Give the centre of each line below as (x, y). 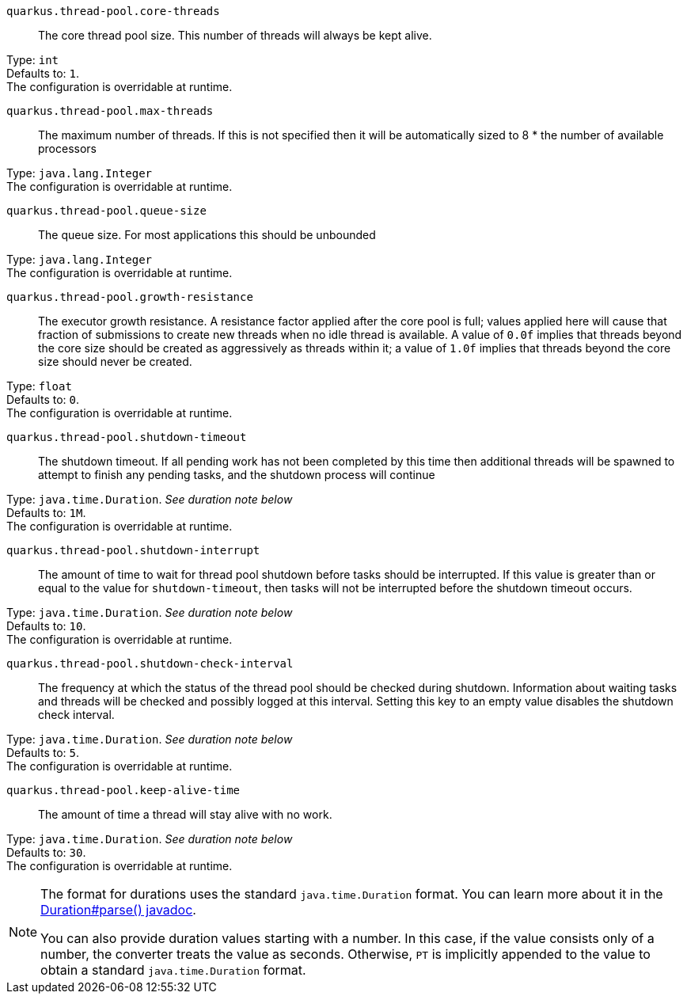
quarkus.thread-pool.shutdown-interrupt (133, 550)
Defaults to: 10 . (46, 626)
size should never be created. (115, 361)
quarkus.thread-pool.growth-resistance (130, 297)
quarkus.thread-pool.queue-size (106, 211)
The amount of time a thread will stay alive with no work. (185, 814)
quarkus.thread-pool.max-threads (110, 111)
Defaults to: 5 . (43, 753)
